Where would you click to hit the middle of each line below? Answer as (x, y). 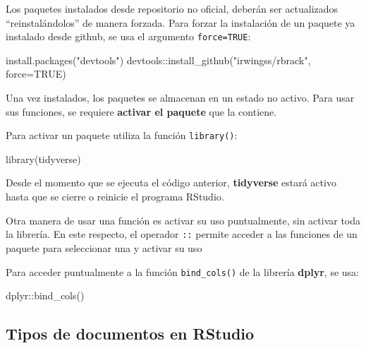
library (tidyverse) (43, 158)
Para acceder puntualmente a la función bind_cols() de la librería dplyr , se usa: (182, 271)
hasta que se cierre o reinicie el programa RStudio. (115, 197)
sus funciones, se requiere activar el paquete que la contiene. (141, 111)
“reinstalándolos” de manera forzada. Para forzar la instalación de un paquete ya (181, 22)
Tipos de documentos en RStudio (130, 334)
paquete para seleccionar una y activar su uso (104, 247)
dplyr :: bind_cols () (45, 295)
